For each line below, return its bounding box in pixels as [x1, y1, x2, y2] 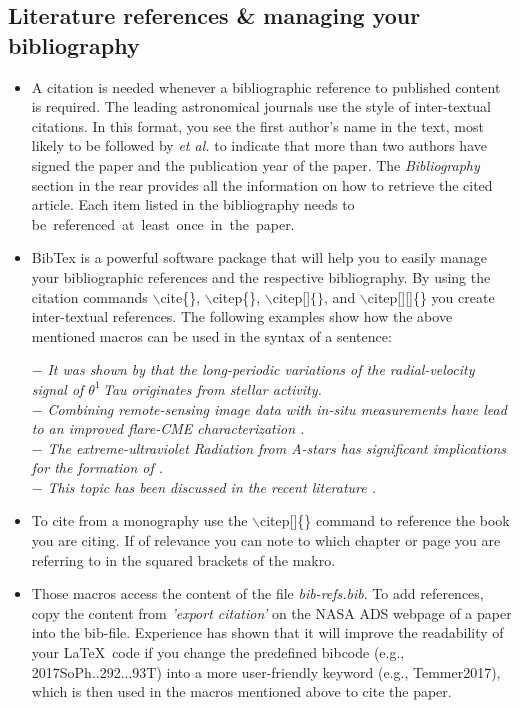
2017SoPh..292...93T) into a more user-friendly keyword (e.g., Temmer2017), [31, 661, 501, 682]
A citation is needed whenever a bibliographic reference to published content [31, 76, 501, 97]
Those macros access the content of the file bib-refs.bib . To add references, [31, 583, 484, 604]
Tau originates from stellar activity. [102, 378, 322, 399]
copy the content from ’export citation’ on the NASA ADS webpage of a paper [31, 602, 512, 623]
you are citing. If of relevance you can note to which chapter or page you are [31, 530, 501, 551]
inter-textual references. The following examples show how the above [31, 306, 453, 327]
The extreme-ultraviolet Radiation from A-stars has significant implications [47, 437, 507, 458]
